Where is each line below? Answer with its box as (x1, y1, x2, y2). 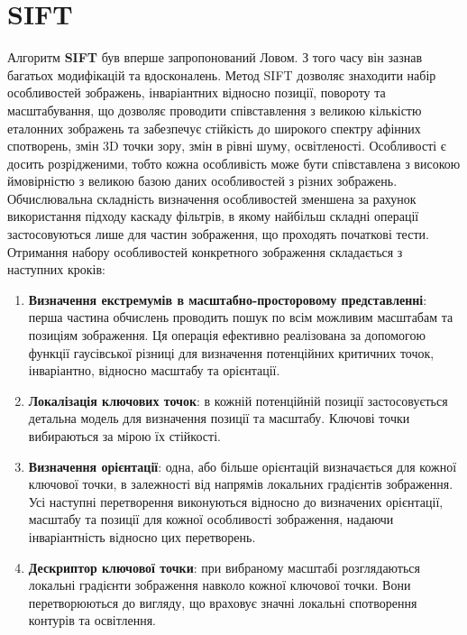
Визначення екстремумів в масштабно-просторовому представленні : (28, 290, 427, 308)
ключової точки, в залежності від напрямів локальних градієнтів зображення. (28, 474, 453, 493)
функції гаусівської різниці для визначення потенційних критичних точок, (28, 343, 435, 362)
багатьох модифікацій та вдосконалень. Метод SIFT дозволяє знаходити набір (7, 65, 436, 84)
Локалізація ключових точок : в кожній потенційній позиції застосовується (28, 391, 448, 410)
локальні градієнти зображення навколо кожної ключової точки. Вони (28, 575, 411, 594)
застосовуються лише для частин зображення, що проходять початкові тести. (7, 225, 429, 244)
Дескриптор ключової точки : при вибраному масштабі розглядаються (28, 557, 421, 576)
